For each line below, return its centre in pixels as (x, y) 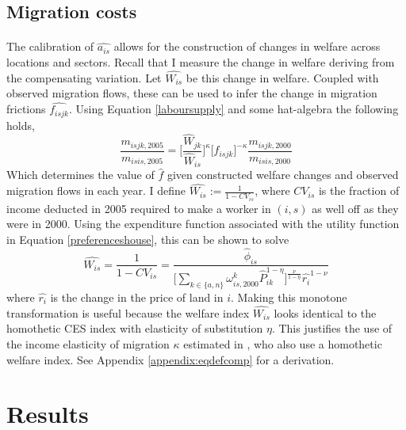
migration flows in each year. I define (96, 190)
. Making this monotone (289, 297)
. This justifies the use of (332, 328)
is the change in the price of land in (137, 297)
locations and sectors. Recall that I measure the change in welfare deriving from (201, 61)
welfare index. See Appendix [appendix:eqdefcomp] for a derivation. (170, 359)
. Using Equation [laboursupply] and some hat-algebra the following (234, 109)
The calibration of (50, 46)
